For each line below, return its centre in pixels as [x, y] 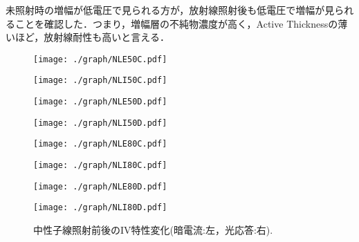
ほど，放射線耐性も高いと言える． [92, 37]
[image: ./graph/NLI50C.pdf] [100, 81]
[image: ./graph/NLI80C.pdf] [100, 166]
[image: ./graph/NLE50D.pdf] [100, 102]
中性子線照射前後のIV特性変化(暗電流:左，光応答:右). [153, 230]
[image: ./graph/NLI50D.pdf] [100, 123]
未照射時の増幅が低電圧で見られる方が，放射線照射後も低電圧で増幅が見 [170, 10]
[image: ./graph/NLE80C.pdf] [100, 144]
